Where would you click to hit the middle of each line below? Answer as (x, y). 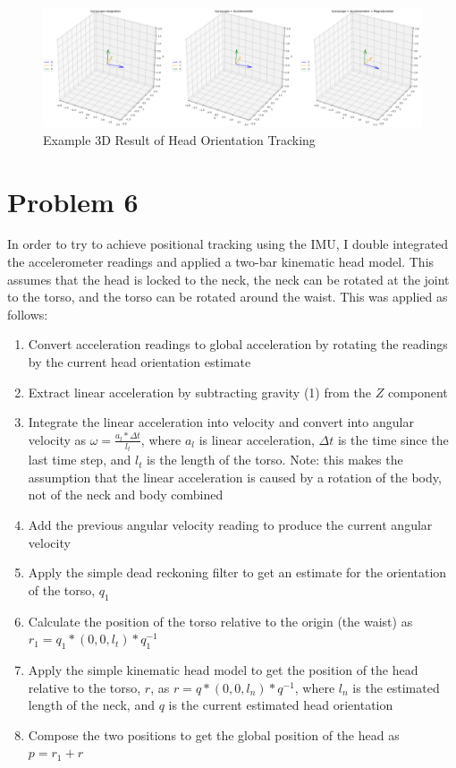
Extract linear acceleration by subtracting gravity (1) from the (199, 392)
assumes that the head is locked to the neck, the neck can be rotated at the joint (228, 279)
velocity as (57, 439)
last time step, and (80, 460)
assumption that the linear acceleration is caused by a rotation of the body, (235, 477)
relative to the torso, (84, 687)
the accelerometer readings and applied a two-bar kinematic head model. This (221, 262)
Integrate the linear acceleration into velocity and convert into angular (221, 422)
